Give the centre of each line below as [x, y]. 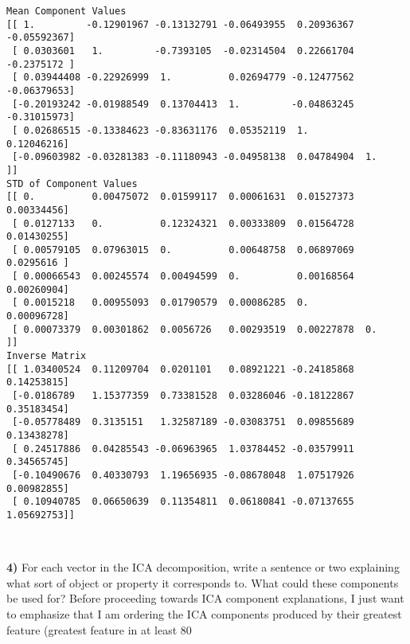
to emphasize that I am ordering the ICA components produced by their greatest [204, 613]
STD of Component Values [72, 183]
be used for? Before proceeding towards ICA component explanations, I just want [205, 598]
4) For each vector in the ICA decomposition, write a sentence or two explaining [203, 567]
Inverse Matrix [47, 356]
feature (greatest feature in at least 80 [99, 629]
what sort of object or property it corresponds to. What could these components [203, 582]
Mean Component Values [66, 11]
